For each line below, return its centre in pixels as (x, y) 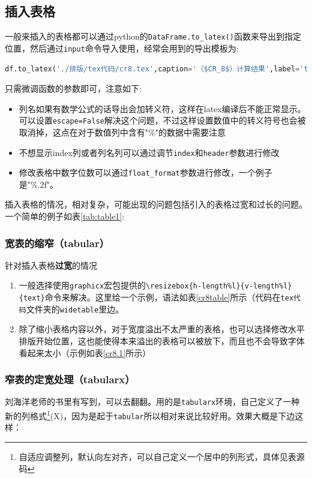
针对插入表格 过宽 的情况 (51, 265)
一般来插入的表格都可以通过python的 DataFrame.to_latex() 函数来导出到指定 (153, 36)
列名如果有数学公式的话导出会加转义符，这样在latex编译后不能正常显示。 (162, 108)
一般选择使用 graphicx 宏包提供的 (82, 285)
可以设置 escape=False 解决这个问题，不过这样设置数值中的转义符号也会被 (162, 120)
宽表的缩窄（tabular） (57, 243)
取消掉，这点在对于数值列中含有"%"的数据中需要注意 (122, 132)
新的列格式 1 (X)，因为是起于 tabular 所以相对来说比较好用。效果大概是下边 (150, 415)
